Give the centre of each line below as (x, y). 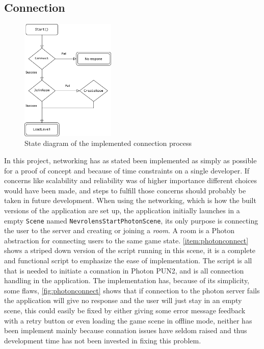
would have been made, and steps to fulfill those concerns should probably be (125, 190)
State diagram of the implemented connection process (108, 143)
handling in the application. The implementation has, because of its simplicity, (127, 280)
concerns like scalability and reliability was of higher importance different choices (130, 180)
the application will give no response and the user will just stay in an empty (123, 300)
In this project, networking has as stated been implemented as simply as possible (130, 160)
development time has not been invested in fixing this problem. (103, 340)
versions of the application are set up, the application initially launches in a (122, 210)
